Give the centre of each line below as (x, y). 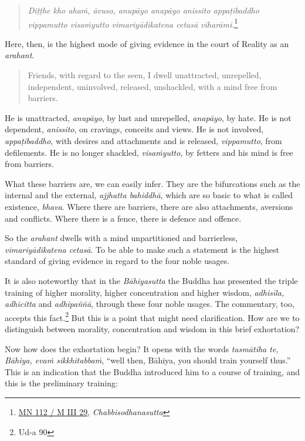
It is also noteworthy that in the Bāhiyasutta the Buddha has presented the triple (151, 280)
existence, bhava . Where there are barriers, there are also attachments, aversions (149, 206)
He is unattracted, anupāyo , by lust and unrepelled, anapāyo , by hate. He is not (148, 117)
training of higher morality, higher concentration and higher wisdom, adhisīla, (145, 292)
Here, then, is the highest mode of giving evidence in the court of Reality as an (147, 43)
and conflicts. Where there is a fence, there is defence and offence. (123, 218)
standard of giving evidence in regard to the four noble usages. (117, 261)
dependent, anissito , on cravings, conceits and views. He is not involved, (134, 129)
